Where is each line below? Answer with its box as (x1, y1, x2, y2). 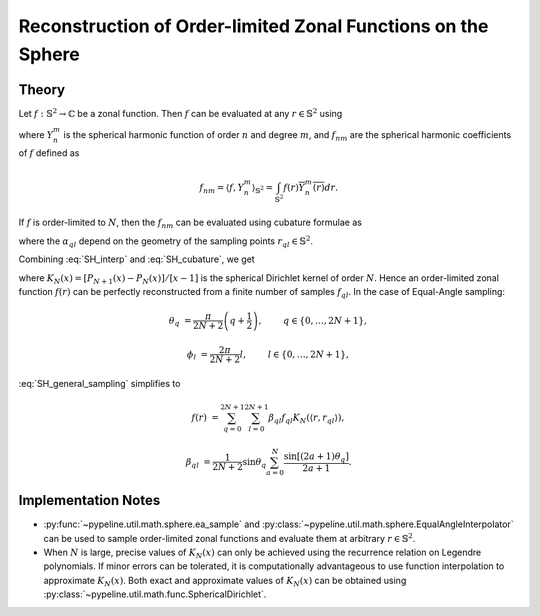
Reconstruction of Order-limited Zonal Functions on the (18, 15, 489, 37)
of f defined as (18, 146, 80, 159)
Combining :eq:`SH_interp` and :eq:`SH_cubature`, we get (18, 253, 255, 265)
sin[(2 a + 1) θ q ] (283, 451, 350, 465)
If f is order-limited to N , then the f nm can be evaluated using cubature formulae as (18, 216, 362, 231)
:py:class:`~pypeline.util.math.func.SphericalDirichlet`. (43, 588, 267, 600)
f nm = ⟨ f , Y (199, 181, 245, 195)
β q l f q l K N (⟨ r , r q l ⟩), (268, 411, 345, 425)
